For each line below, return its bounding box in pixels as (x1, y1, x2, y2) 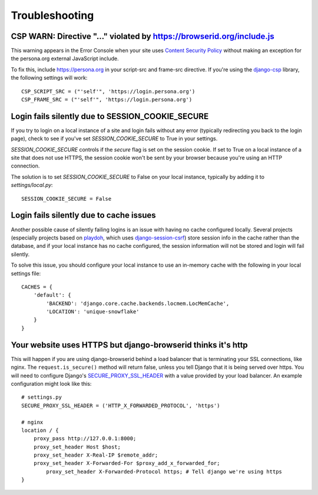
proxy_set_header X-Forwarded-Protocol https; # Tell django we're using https (46, 468, 283, 475)
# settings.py (21, 394, 62, 401)
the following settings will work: (11, 74, 88, 81)
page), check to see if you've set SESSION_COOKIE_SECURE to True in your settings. (11, 135, 218, 142)
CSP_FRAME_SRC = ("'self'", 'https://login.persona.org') (21, 96, 193, 103)
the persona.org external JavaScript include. (11, 55, 119, 62)
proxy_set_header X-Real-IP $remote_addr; (33, 452, 158, 458)
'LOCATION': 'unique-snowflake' (46, 309, 140, 315)
